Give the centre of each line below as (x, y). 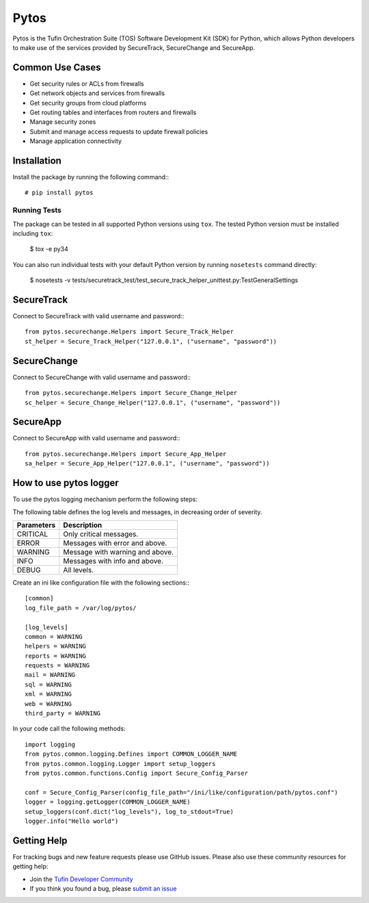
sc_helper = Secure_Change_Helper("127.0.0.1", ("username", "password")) (153, 403)
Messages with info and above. (113, 561)
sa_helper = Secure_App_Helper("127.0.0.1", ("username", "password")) (147, 463)
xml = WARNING (48, 694)
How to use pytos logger (66, 483)
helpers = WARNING (56, 646)
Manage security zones (63, 122)
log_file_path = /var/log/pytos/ (81, 608)
